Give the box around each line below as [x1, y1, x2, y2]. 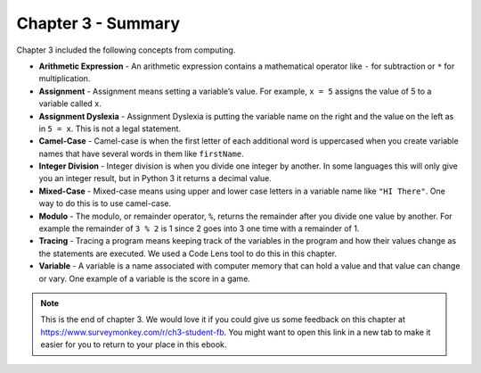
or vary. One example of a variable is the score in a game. [38, 273, 251, 284]
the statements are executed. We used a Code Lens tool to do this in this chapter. [38, 248, 338, 259]
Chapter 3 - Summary [16, 13, 181, 33]
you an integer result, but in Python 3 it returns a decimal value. [38, 173, 272, 184]
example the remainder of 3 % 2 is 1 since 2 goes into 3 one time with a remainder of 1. [38, 223, 360, 234]
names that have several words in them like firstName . [38, 148, 244, 159]
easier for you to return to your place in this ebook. [40, 339, 227, 350]
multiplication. [38, 73, 91, 84]
